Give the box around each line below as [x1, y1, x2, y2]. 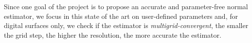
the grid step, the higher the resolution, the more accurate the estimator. [4, 29, 221, 40]
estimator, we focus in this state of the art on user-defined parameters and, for [4, 11, 238, 21]
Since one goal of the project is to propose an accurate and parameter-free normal [4, 1, 248, 11]
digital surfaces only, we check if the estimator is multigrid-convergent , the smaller [4, 20, 249, 30]
